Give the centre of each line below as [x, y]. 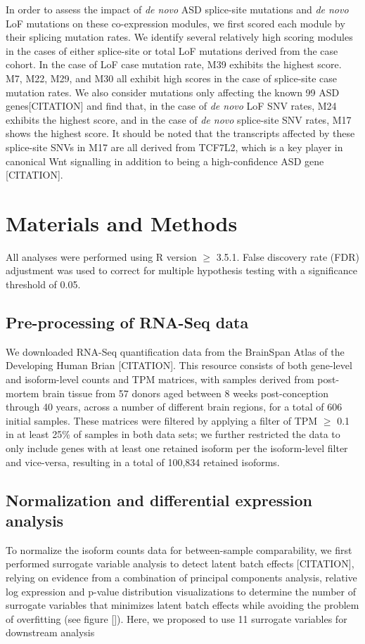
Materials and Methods [122, 223]
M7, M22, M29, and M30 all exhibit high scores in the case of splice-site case [172, 78]
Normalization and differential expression [159, 500]
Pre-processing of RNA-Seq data [127, 322]
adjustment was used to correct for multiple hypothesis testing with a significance [181, 270]
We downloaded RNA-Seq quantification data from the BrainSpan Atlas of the [175, 351]
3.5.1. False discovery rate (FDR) [288, 256]
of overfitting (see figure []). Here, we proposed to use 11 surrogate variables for [177, 618]
